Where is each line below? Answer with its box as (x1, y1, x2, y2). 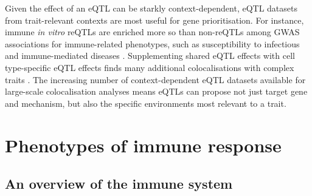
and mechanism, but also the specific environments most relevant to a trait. (5, 96, 286, 109)
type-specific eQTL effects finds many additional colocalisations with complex (5, 61, 294, 73)
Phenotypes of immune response (5, 132, 282, 157)
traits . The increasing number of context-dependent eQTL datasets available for (5, 73, 306, 86)
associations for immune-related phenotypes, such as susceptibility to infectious (5, 37, 300, 50)
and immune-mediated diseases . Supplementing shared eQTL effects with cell (5, 49, 295, 62)
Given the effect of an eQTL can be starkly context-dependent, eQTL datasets (5, 2, 298, 14)
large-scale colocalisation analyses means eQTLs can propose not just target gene (5, 85, 308, 98)
